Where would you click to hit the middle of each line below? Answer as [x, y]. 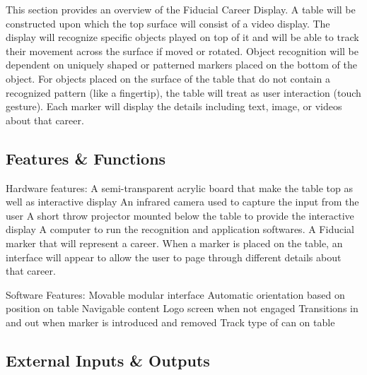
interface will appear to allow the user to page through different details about [174, 257]
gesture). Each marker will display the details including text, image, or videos [174, 106]
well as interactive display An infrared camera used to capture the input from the [182, 202]
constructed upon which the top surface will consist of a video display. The [168, 23]
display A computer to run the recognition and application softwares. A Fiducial [180, 229]
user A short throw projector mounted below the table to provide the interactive [180, 215]
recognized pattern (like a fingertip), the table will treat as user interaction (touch [183, 92]
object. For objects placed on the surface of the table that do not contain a [168, 78]
